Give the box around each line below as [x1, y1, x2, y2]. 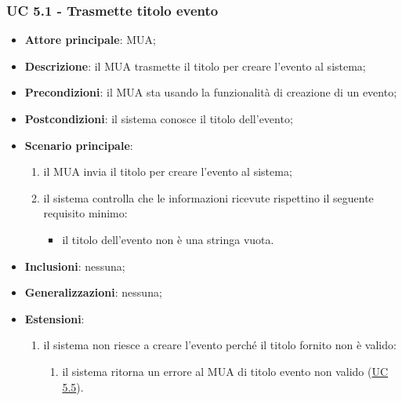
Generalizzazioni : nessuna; [24, 284, 162, 301]
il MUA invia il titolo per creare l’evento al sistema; [43, 163, 292, 180]
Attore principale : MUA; [24, 31, 156, 48]
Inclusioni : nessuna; [24, 257, 125, 274]
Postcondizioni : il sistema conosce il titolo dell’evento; [24, 111, 293, 126]
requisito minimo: [43, 205, 128, 221]
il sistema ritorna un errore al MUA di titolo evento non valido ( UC [62, 363, 389, 379]
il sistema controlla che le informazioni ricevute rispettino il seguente [43, 189, 374, 206]
